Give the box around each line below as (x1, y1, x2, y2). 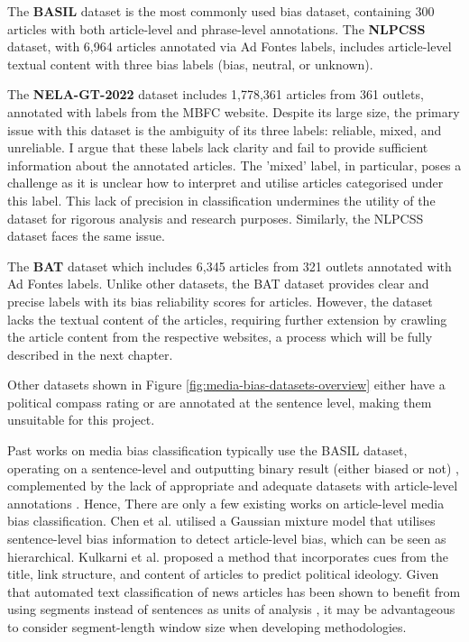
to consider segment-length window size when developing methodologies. (7, 618, 407, 636)
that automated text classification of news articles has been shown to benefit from (7, 582, 461, 601)
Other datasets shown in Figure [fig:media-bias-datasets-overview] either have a (7, 375, 446, 394)
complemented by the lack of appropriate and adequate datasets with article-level (7, 476, 458, 495)
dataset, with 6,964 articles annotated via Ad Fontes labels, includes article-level (7, 37, 452, 56)
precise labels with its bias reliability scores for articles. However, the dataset (7, 291, 433, 310)
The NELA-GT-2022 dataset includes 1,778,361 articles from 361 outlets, (7, 85, 424, 104)
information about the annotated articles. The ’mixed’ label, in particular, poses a (7, 155, 462, 174)
